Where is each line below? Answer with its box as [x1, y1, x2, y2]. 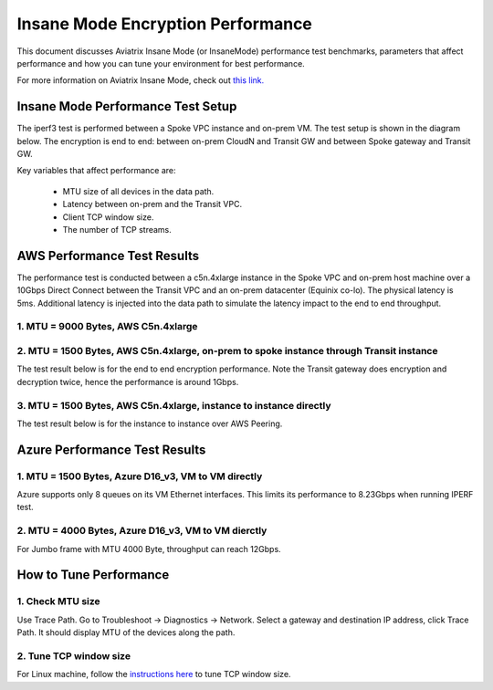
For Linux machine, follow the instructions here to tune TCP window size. [16, 669, 291, 680]
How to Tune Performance [16, 567, 170, 583]
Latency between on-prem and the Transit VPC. [62, 199, 242, 210]
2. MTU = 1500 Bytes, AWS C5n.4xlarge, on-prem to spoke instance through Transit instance [16, 344, 438, 357]
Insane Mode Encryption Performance [16, 14, 312, 34]
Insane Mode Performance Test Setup [16, 99, 237, 114]
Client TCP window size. [62, 211, 154, 223]
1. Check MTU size [16, 595, 100, 608]
